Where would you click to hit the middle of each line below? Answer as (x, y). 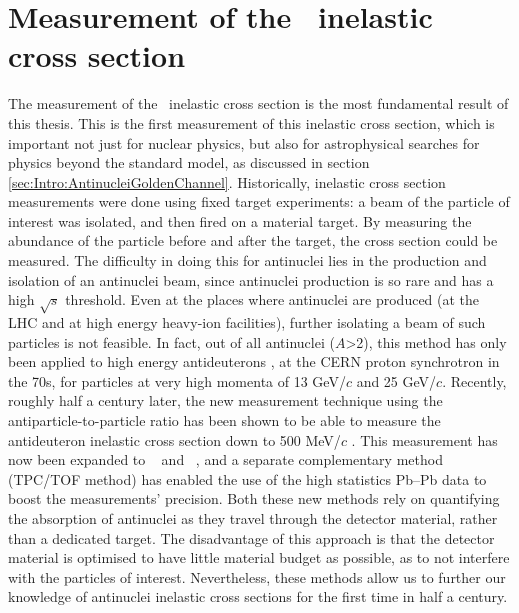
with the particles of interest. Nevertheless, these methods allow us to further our (257, 576)
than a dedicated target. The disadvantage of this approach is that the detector (251, 537)
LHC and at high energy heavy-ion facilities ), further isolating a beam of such (247, 322)
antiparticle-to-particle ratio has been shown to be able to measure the (224, 419)
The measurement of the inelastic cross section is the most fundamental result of (258, 103)
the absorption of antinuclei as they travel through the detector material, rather (253, 517)
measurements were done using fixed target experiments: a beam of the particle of (259, 201)
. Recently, (474, 380)
